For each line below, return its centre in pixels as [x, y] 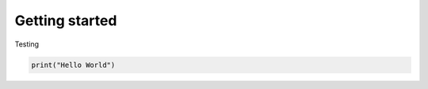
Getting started [66, 20]
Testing [27, 44]
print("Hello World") [73, 65]
